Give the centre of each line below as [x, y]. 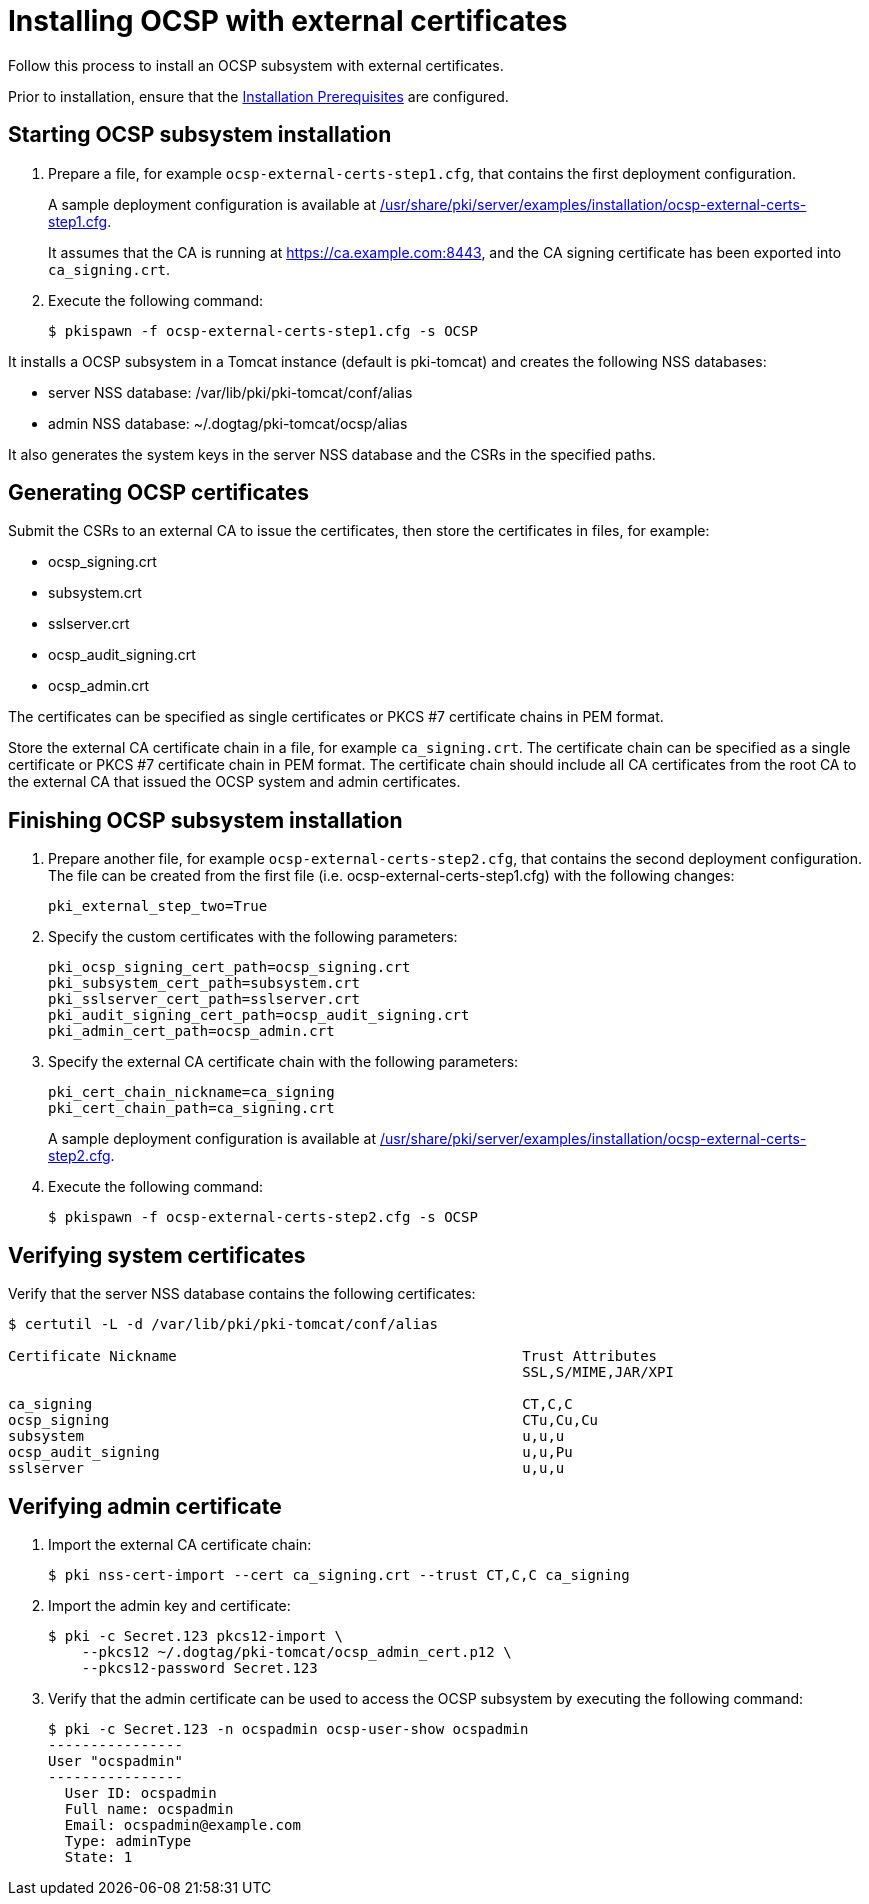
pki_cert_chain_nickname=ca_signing [191, 1092]
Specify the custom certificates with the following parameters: [253, 937]
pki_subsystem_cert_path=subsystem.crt [204, 983]
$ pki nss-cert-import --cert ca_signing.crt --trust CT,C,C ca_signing [339, 1574]
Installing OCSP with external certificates [288, 21]
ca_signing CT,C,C [290, 1404]
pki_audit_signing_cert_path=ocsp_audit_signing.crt [259, 1015]
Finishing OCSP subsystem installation [205, 820]
